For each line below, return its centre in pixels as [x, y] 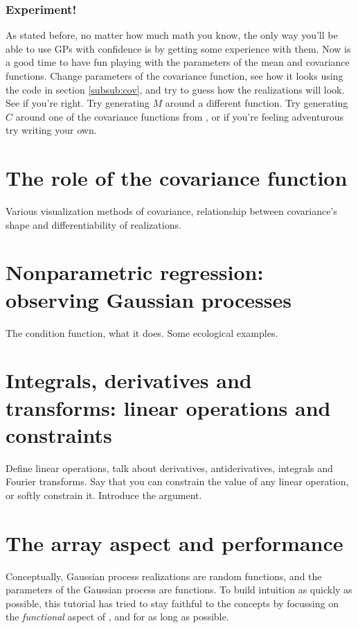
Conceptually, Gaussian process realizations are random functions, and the [164, 576]
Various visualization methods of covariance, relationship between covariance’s [171, 211]
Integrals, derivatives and [129, 380]
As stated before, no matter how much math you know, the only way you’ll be [172, 35]
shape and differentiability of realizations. [93, 224]
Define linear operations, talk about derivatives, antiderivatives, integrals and [169, 468]
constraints [59, 434]
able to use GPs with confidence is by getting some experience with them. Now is [178, 48]
